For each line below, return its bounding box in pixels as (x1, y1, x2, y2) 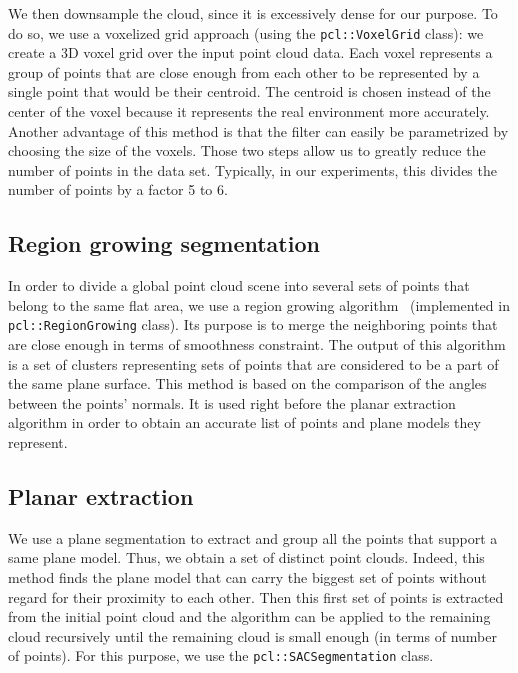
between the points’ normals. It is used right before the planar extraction (8, 392, 456, 413)
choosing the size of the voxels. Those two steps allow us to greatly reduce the (8, 140, 486, 161)
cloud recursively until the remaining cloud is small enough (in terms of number (8, 625, 497, 646)
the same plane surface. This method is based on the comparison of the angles (8, 373, 487, 394)
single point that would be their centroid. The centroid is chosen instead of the (8, 81, 491, 102)
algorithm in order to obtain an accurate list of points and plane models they (8, 412, 481, 433)
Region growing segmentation (8, 228, 320, 259)
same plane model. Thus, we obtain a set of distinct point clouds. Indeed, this (8, 547, 485, 568)
